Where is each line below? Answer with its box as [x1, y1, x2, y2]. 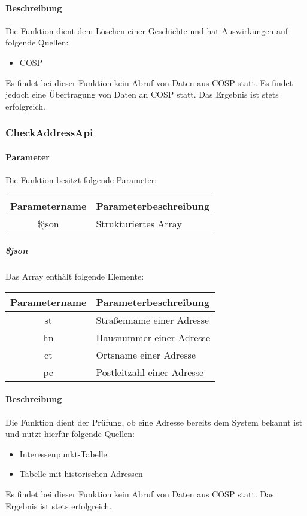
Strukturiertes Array [96, 216, 182, 230]
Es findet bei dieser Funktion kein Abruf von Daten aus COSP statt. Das [5, 487, 274, 500]
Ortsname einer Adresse [96, 347, 196, 362]
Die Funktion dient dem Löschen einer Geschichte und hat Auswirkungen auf [5, 24, 288, 37]
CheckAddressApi [5, 125, 93, 140]
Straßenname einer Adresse [96, 312, 209, 327]
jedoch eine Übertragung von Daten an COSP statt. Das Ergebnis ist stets [5, 88, 279, 101]
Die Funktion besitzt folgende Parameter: [5, 174, 157, 186]
